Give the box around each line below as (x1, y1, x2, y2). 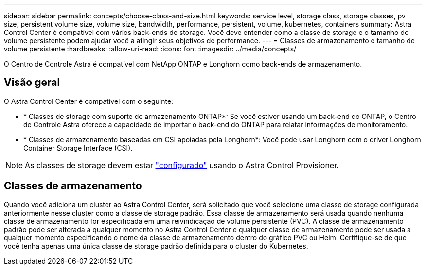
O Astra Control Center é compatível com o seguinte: (4, 97, 174, 105)
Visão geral (4, 76, 60, 89)
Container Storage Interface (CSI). (23, 143, 133, 152)
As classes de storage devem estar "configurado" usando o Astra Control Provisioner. (25, 160, 339, 170)
